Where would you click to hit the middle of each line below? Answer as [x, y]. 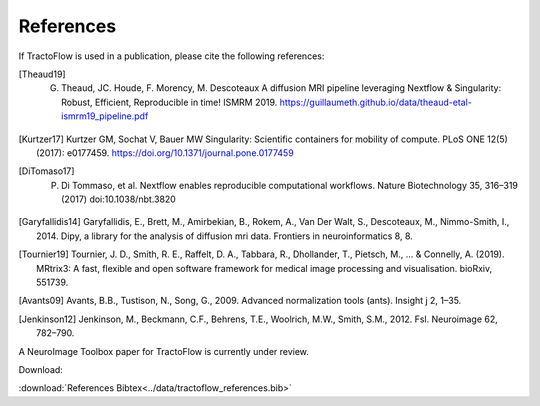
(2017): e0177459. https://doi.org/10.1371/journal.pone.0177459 [165, 152]
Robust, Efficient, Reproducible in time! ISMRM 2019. [169, 102]
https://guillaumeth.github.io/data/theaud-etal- [375, 102]
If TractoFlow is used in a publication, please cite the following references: [171, 56]
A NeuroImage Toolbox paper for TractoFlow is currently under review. [164, 351]
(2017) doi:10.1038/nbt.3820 [119, 199]
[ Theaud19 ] [42, 74]
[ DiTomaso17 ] [46, 171]
